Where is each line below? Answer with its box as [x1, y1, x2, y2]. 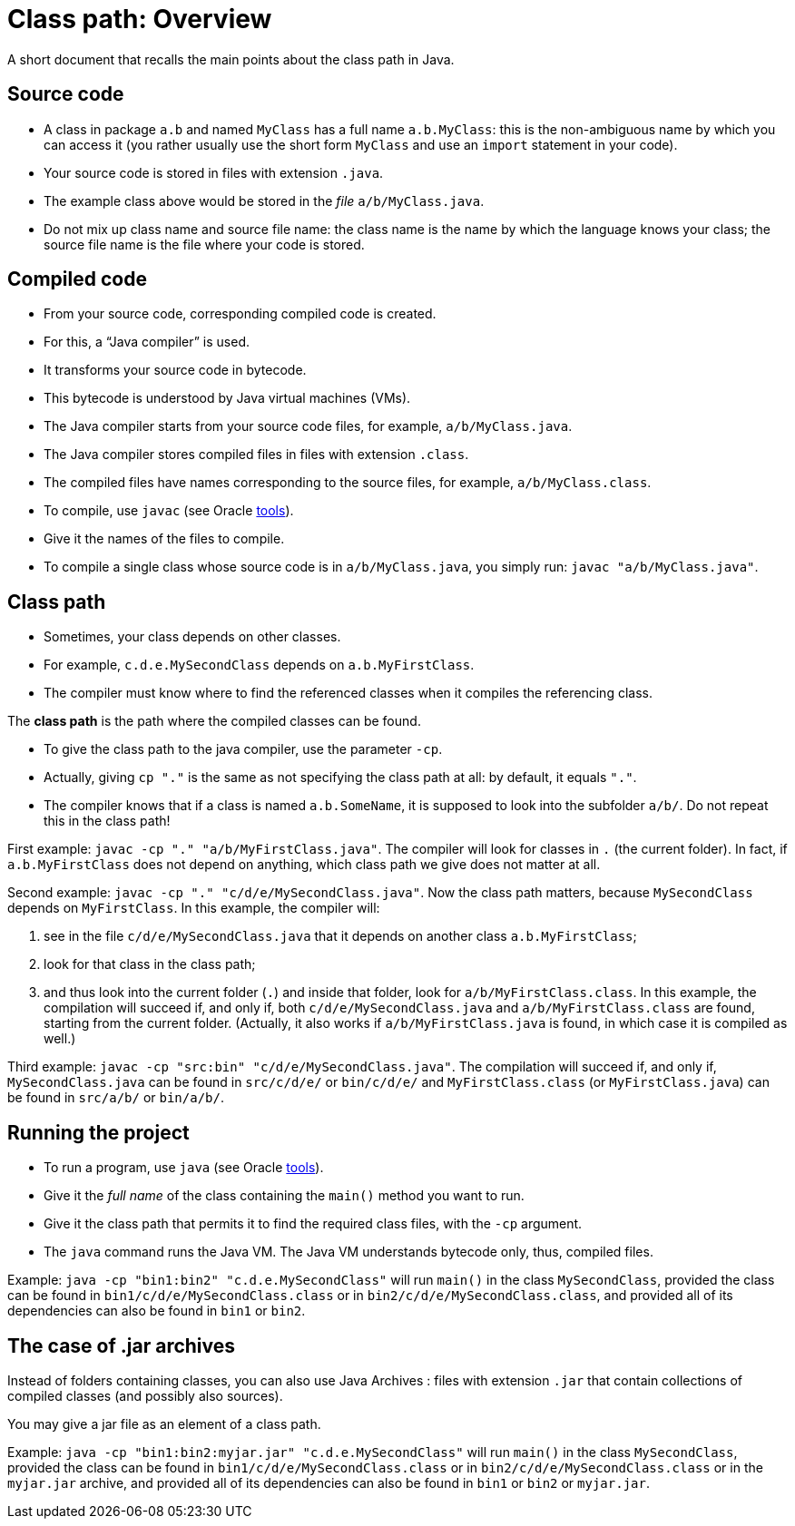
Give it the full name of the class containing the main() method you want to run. [44, 1188, 525, 1204]
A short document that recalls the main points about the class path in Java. [7, 51, 455, 67]
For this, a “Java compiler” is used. [44, 334, 250, 350]
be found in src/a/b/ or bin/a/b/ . [7, 1090, 224, 1106]
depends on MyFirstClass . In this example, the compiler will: [7, 900, 380, 916]
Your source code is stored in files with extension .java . [44, 164, 384, 181]
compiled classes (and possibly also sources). [7, 1387, 283, 1404]
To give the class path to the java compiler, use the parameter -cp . [44, 741, 443, 758]
